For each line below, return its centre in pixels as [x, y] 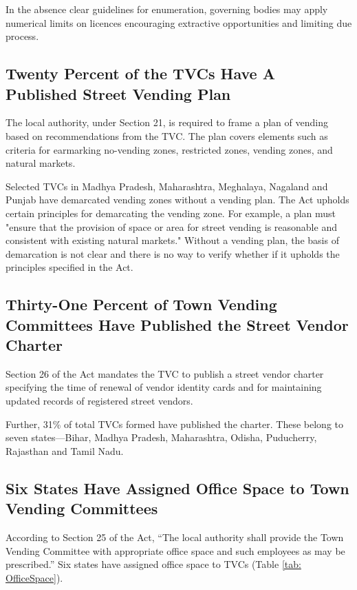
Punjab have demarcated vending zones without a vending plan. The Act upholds [177, 200]
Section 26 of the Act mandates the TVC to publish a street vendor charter [165, 373]
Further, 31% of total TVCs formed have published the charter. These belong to [175, 424]
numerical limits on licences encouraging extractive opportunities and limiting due [179, 22]
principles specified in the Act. [69, 267]
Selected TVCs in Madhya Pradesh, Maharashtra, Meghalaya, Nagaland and [167, 186]
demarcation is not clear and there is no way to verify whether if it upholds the [173, 253]
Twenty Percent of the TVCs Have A [140, 73]
